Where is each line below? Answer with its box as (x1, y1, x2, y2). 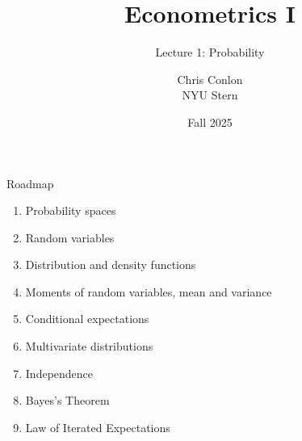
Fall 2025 (187, 113, 233, 130)
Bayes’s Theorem (25, 392, 110, 409)
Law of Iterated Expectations (25, 418, 170, 435)
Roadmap (6, 174, 54, 191)
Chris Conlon (177, 70, 243, 87)
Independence (25, 364, 94, 381)
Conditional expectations (25, 310, 149, 327)
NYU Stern (182, 86, 238, 103)
